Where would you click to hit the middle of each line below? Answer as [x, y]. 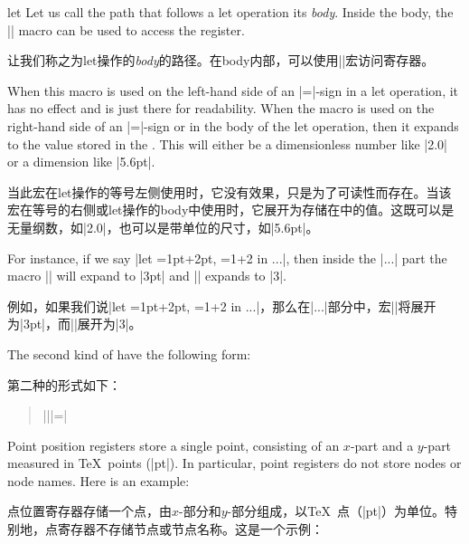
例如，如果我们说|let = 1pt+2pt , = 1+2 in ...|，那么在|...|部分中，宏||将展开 [222, 305]
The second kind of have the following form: [129, 353]
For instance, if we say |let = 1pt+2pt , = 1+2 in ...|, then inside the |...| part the [227, 258]
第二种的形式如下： [64, 384]
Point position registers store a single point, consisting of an [174, 445]
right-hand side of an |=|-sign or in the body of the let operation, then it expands [233, 125]
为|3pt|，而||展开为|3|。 [75, 324]
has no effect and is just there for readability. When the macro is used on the [221, 108]
